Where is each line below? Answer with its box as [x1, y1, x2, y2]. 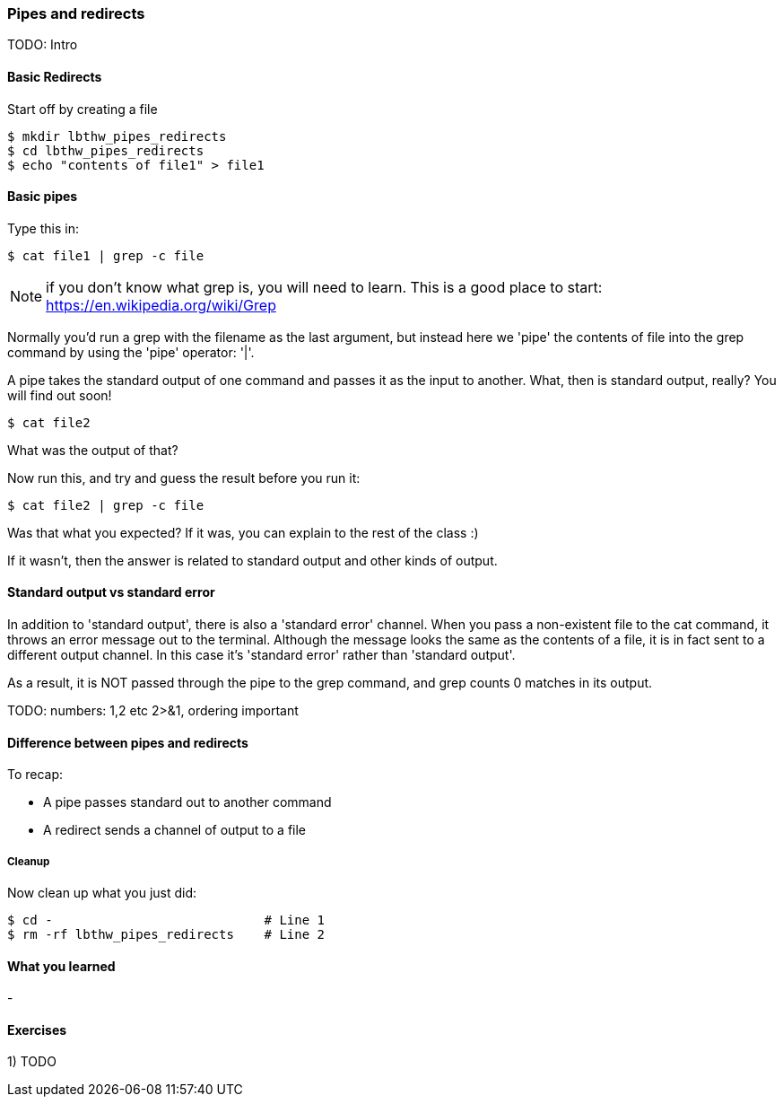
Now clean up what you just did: [7, 885, 197, 901]
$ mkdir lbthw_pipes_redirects [7, 128, 227, 144]
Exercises [7, 1021, 67, 1038]
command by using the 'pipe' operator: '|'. [7, 344, 255, 360]
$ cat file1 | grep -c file [7, 248, 204, 263]
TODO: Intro [7, 37, 78, 53]
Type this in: [7, 220, 79, 236]
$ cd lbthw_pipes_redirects [7, 143, 204, 158]
